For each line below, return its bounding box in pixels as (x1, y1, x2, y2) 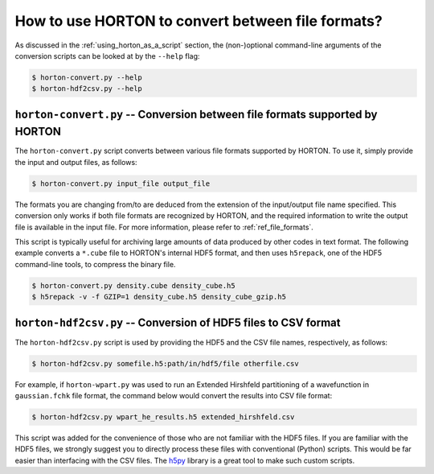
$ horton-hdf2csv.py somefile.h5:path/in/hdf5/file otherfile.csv (31, 359, 299, 368)
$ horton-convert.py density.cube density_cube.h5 (31, 281, 236, 290)
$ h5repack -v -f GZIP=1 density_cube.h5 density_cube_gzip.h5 (31, 292, 287, 302)
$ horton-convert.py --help (31, 72, 142, 82)
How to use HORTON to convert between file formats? (14, 12, 383, 30)
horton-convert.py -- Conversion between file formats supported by (14, 107, 378, 121)
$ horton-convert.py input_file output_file (31, 179, 211, 188)
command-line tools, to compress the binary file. (14, 259, 176, 269)
